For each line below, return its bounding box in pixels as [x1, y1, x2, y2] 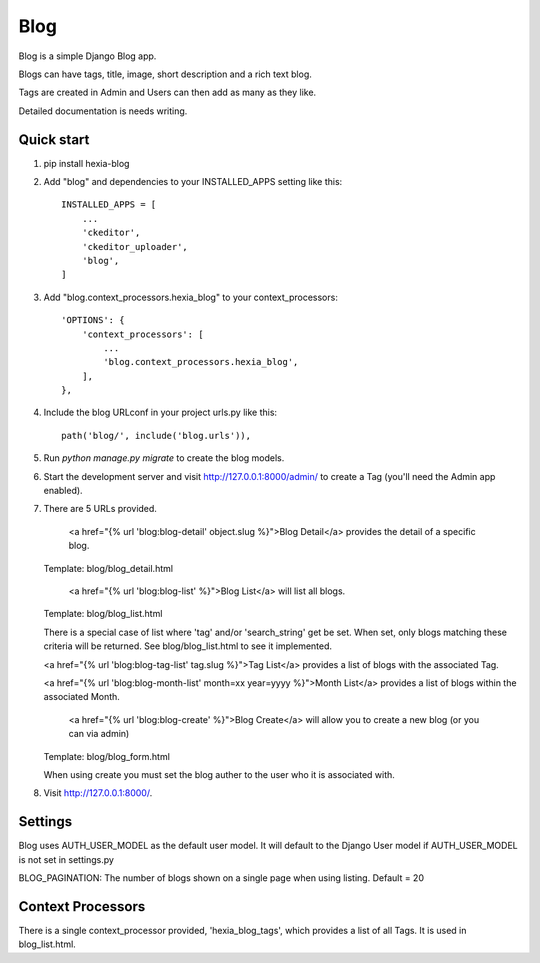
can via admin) [68, 728, 130, 740]
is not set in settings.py [18, 853, 115, 865]
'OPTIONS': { [61, 315, 125, 326]
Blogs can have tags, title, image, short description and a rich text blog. [18, 68, 312, 80]
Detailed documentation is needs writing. [18, 105, 188, 117]
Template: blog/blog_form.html [43, 750, 170, 762]
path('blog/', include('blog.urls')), [61, 430, 252, 441]
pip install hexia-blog [43, 157, 130, 169]
